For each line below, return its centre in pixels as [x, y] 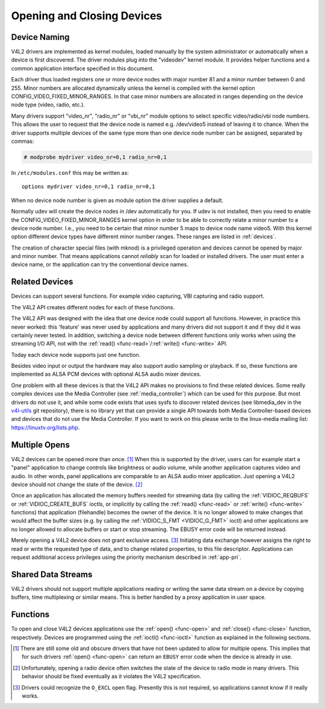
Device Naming [40, 37]
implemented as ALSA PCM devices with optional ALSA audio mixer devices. [106, 374]
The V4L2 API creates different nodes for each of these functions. [93, 307]
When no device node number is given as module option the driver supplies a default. [117, 200]
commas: [23, 141]
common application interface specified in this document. [83, 68]
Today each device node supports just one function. [76, 354]
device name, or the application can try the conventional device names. [100, 265]
